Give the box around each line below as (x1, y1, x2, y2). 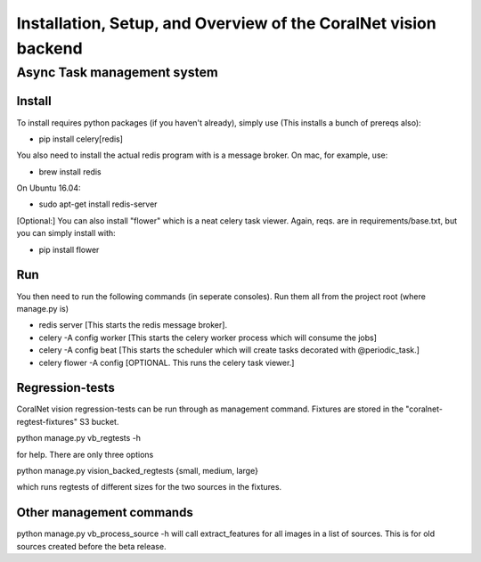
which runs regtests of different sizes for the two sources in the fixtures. (16, 482, 282, 493)
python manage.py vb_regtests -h (16, 433, 142, 444)
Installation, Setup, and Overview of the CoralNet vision (16, 13, 436, 33)
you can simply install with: (16, 228, 116, 239)
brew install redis (38, 166, 102, 177)
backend (16, 38, 84, 58)
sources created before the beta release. (16, 541, 167, 551)
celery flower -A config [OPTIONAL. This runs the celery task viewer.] (38, 357, 295, 368)
